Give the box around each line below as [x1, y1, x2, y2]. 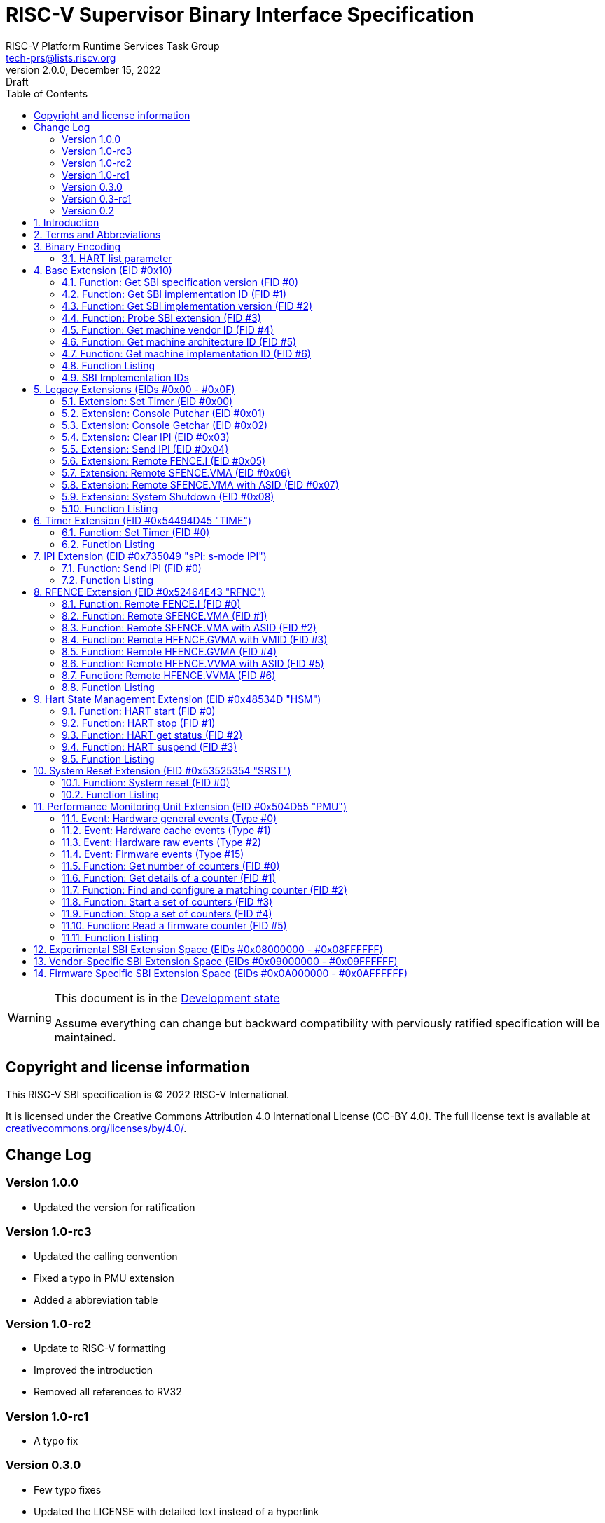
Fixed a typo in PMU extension [34, 1271, 174, 1284]
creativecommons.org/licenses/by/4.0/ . [6, 1121, 187, 1134]
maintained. [54, 1030, 116, 1044]
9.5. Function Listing [62, 752, 155, 765]
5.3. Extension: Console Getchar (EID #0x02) [62, 418, 268, 431]
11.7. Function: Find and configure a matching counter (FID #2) [62, 883, 347, 896]
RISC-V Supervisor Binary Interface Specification [6, 3, 474, 27]
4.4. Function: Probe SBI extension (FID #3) [62, 311, 261, 324]
